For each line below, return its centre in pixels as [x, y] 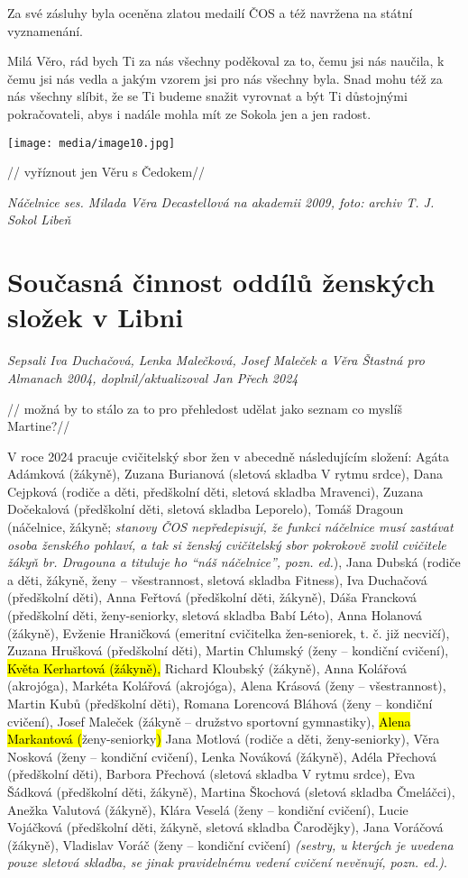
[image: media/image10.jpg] [92, 143]
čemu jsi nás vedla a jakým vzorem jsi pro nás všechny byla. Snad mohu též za [225, 78]
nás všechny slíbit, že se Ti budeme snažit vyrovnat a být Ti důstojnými [207, 96]
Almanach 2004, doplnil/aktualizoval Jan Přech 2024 [153, 377]
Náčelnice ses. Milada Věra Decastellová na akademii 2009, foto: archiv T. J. [221, 201]
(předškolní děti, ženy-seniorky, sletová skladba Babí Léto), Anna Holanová [215, 615]
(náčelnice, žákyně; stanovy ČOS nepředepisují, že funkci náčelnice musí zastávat [230, 527]
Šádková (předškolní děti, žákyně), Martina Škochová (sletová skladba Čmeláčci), [231, 791]
